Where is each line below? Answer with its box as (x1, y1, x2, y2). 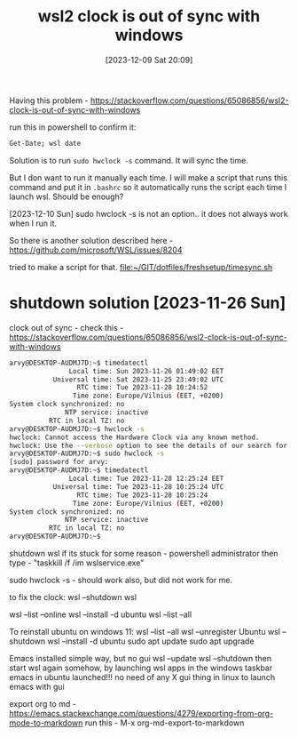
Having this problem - (9, 95, 89, 106)
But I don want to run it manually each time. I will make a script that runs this (9, 172, 288, 183)
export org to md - (9, 699, 77, 709)
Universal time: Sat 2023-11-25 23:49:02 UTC (52, 375, 224, 384)
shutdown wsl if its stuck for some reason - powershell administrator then (9, 549, 278, 558)
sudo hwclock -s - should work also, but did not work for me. (9, 575, 233, 585)
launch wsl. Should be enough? (9, 191, 124, 202)
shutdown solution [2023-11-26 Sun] (9, 293, 286, 313)
